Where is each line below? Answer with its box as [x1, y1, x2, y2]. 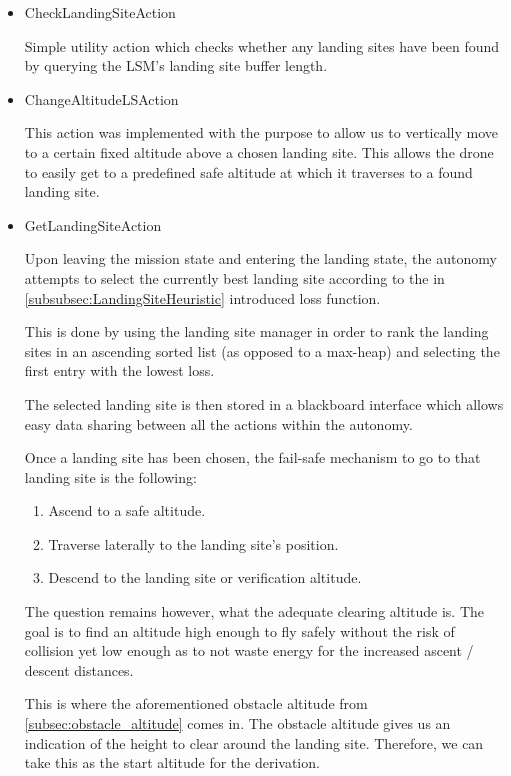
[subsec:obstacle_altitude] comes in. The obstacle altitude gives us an [24, 713, 451, 734]
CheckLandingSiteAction [24, 2, 176, 22]
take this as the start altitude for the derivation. [24, 752, 320, 773]
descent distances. [24, 659, 134, 680]
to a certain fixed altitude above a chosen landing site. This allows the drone [24, 141, 494, 162]
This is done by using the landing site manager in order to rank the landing [24, 321, 489, 342]
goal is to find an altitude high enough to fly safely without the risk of [24, 620, 455, 641]
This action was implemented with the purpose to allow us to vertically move [24, 122, 499, 143]
